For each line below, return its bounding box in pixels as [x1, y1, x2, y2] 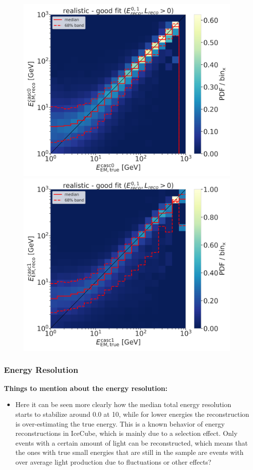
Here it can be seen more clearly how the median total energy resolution [15, 399, 232, 409]
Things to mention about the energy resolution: [4, 383, 168, 393]
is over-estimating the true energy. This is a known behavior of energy [15, 418, 225, 429]
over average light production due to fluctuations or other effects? [15, 456, 212, 467]
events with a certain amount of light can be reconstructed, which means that [15, 437, 248, 448]
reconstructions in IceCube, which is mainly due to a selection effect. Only [15, 428, 238, 438]
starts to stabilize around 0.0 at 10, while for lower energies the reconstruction [15, 409, 250, 419]
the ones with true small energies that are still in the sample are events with [15, 447, 244, 457]
